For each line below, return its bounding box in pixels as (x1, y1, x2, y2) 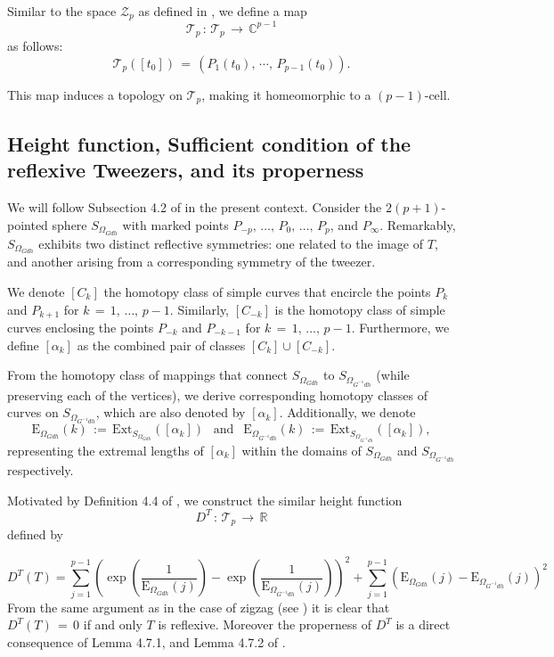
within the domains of (241, 440, 362, 459)
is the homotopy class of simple (274, 300, 445, 318)
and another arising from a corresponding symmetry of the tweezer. (7, 252, 376, 271)
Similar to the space (7, 2, 117, 20)
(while (376, 365, 410, 384)
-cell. (424, 86, 451, 103)
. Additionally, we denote (279, 403, 416, 422)
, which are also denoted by (95, 403, 246, 422)
